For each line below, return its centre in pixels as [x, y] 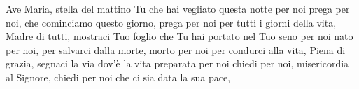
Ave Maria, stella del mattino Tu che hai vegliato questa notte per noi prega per [178, 8]
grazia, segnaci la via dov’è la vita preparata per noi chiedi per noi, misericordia [177, 63]
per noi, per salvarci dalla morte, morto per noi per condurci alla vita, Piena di [176, 49]
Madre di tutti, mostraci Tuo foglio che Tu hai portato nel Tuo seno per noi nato [179, 36]
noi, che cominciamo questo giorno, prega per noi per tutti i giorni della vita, [171, 22]
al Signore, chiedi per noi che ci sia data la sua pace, [118, 77]
